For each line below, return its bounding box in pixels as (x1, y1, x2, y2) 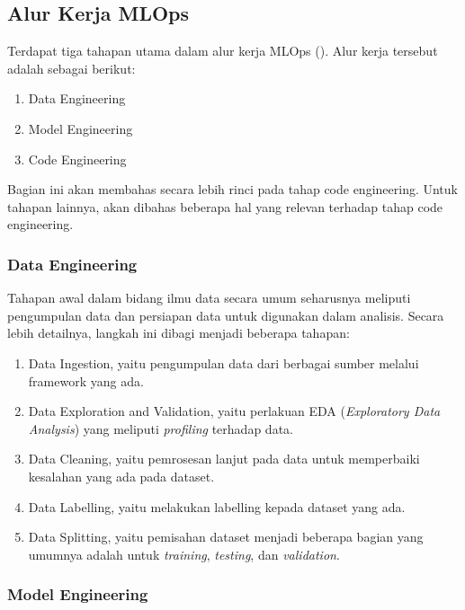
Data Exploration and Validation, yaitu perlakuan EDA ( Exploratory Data (28, 402, 441, 420)
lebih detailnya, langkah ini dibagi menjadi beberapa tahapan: (7, 323, 350, 342)
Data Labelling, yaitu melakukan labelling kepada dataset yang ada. (28, 497, 406, 516)
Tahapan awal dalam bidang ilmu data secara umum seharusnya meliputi (7, 288, 411, 307)
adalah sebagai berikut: (7, 58, 136, 77)
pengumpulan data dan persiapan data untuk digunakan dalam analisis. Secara (7, 305, 444, 324)
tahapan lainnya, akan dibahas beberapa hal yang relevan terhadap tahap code (7, 197, 443, 216)
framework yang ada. (28, 371, 144, 390)
